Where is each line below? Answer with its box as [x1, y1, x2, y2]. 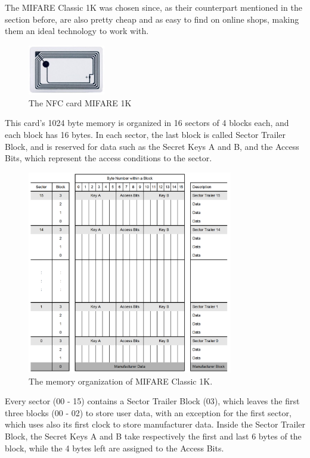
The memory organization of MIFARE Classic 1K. [29, 374, 213, 387]
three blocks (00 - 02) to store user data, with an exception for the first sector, [5, 406, 292, 419]
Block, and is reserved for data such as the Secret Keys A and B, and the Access [5, 140, 299, 152]
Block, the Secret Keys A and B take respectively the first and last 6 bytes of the [5, 429, 302, 442]
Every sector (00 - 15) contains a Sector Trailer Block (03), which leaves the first [5, 395, 300, 407]
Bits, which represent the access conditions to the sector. [5, 152, 212, 164]
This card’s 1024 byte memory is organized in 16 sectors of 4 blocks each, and [5, 116, 289, 129]
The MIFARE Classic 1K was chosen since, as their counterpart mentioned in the [5, 1, 302, 13]
